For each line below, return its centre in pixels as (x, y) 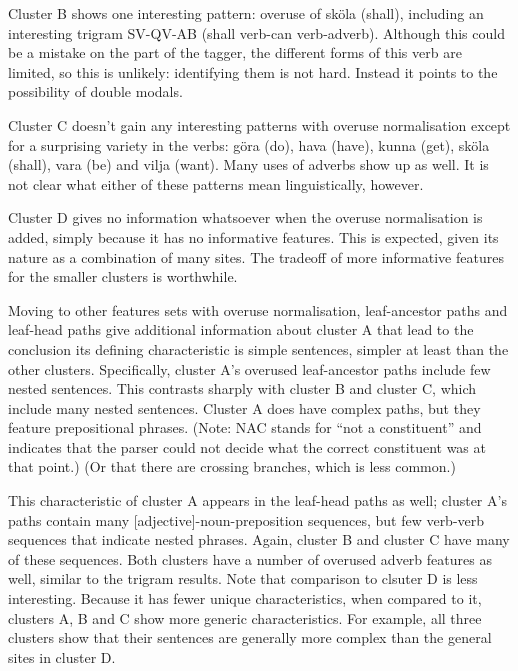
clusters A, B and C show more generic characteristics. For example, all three (245, 617)
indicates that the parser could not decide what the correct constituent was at (247, 446)
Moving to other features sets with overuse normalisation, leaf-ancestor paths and (258, 309)
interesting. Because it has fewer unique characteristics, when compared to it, (245, 598)
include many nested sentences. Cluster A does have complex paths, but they (244, 407)
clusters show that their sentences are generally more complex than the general (250, 637)
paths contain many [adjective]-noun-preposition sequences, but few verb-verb (246, 519)
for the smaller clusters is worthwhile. (123, 276)
